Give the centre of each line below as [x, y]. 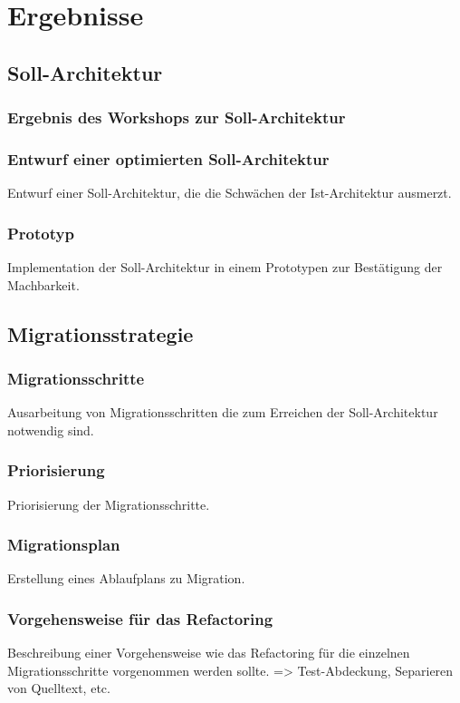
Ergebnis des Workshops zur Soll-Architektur [177, 117]
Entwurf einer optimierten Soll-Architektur [168, 158]
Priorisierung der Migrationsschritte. [109, 504]
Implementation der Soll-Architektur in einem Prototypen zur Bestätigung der [225, 267]
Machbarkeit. [43, 284]
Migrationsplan [64, 545]
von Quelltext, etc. [59, 688]
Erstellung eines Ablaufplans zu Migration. [126, 578]
